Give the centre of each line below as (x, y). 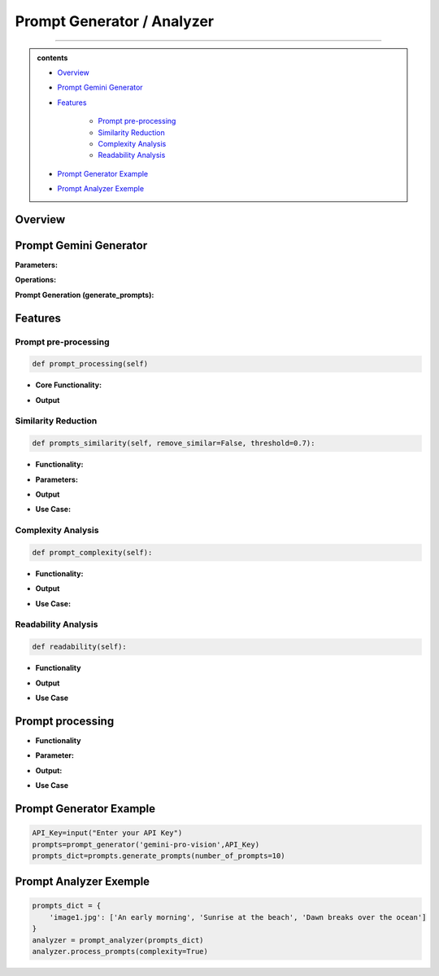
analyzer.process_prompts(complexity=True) (120, 952)
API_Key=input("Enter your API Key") (107, 833)
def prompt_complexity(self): (92, 552)
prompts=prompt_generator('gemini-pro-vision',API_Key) (146, 844)
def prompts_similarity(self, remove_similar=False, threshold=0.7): (174, 443)
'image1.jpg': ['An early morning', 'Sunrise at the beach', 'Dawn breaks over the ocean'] (238, 917)
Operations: (36, 280)
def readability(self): (80, 647)
